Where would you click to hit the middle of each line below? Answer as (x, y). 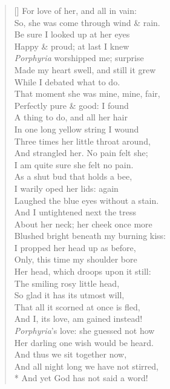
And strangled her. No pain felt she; (81, 153)
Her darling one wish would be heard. (84, 342)
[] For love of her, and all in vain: (75, 10)
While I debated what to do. (67, 81)
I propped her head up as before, (75, 247)
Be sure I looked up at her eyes (72, 34)
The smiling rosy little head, (67, 283)
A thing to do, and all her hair (71, 117)
